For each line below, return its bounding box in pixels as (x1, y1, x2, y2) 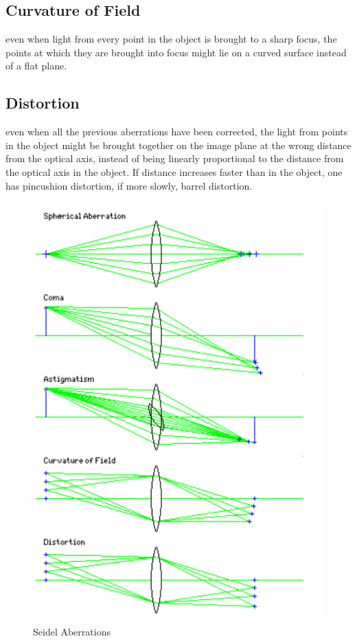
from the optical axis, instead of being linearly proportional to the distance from (5, 151, 344, 166)
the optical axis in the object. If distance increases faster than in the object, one (5, 164, 343, 179)
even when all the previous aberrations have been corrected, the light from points (5, 124, 348, 139)
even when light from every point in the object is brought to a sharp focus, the (5, 32, 337, 46)
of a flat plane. (5, 58, 67, 73)
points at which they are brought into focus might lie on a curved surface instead (5, 45, 347, 59)
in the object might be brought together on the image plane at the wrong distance (5, 137, 352, 152)
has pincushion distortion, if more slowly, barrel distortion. (5, 178, 253, 192)
